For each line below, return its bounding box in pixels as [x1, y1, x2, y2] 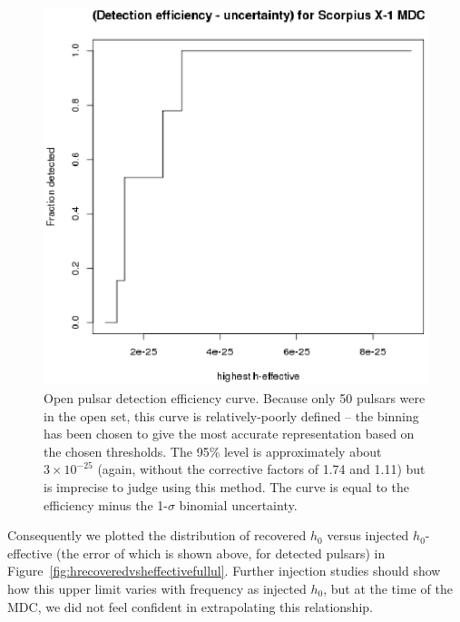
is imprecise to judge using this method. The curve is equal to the [44, 478, 409, 496]
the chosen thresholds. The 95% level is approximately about [44, 441, 382, 460]
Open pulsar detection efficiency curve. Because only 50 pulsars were [44, 389, 426, 408]
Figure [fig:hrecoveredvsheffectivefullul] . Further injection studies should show [7, 561, 441, 580]
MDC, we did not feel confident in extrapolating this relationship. [7, 597, 373, 616]
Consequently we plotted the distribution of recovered [7, 526, 307, 545]
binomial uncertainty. [179, 495, 298, 514]
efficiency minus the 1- [44, 495, 168, 514]
